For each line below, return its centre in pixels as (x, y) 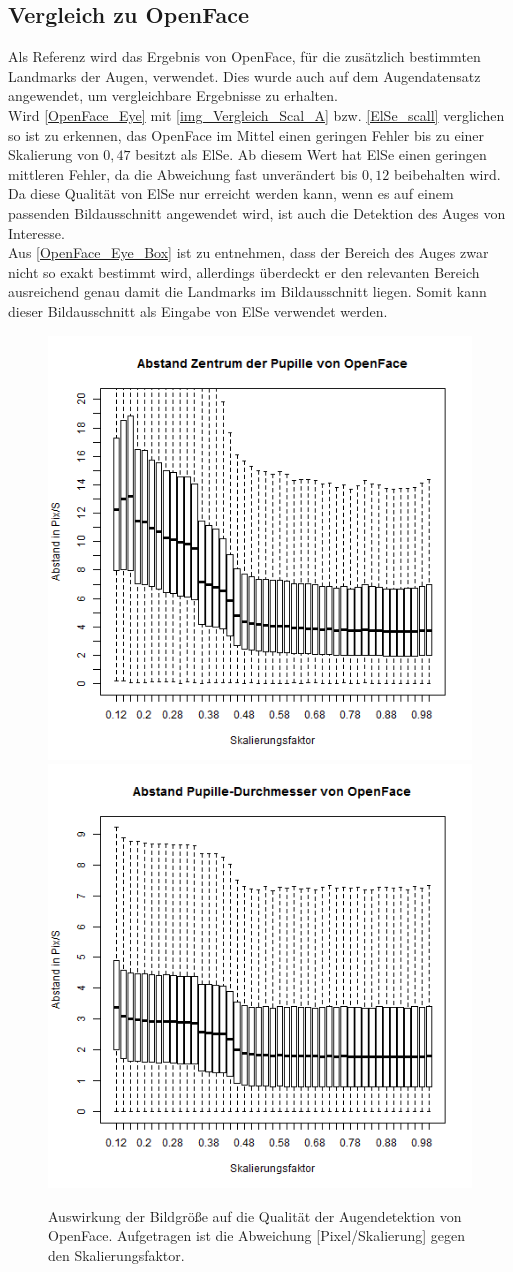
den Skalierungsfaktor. (116, 1254)
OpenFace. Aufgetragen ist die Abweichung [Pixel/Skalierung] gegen (257, 1235)
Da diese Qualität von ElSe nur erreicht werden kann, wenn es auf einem (231, 193)
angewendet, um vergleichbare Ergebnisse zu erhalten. (173, 95)
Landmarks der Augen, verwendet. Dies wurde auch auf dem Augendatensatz (244, 75)
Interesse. (36, 232)
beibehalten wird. (447, 173)
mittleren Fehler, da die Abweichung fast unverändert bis (183, 173)
